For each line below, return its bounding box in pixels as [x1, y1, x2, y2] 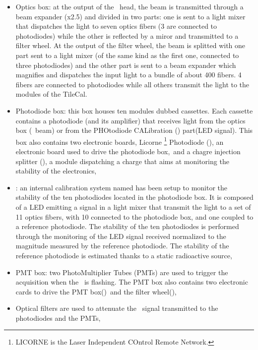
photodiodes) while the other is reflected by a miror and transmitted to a [15, 30, 239, 41]
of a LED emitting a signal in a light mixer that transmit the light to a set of [15, 201, 251, 212]
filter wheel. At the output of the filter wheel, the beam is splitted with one [15, 40, 246, 51]
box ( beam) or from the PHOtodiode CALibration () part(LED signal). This [15, 125, 253, 135]
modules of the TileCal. [15, 89, 87, 99]
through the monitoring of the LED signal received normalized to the [15, 231, 226, 241]
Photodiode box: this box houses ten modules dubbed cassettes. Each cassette [15, 105, 253, 116]
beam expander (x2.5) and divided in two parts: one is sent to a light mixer [15, 11, 246, 21]
